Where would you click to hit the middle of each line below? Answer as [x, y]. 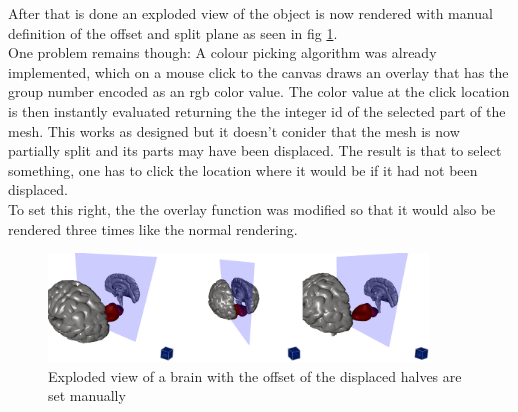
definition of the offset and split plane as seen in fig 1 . [173, 32]
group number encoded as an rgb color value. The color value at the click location [259, 91]
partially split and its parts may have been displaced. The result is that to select [255, 150]
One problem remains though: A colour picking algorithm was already [222, 52]
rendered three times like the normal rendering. [153, 228]
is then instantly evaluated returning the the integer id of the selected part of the [257, 110]
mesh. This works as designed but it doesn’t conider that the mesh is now [234, 130]
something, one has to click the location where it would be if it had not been [243, 169]
